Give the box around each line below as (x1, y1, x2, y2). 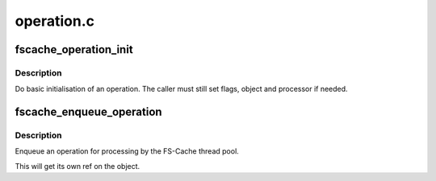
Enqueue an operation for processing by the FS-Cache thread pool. (15, 146, 240, 156)
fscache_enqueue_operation (15, 105, 162, 119)
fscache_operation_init (15, 43, 133, 56)
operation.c (15, 12, 95, 30)
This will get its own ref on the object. (15, 161, 140, 171)
